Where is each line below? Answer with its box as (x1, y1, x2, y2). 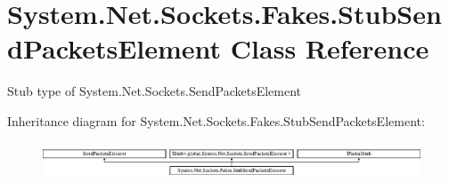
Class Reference (230, 30, 429, 67)
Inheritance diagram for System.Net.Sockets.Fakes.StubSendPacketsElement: (7, 111, 425, 130)
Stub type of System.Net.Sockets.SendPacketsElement (7, 82, 302, 100)
